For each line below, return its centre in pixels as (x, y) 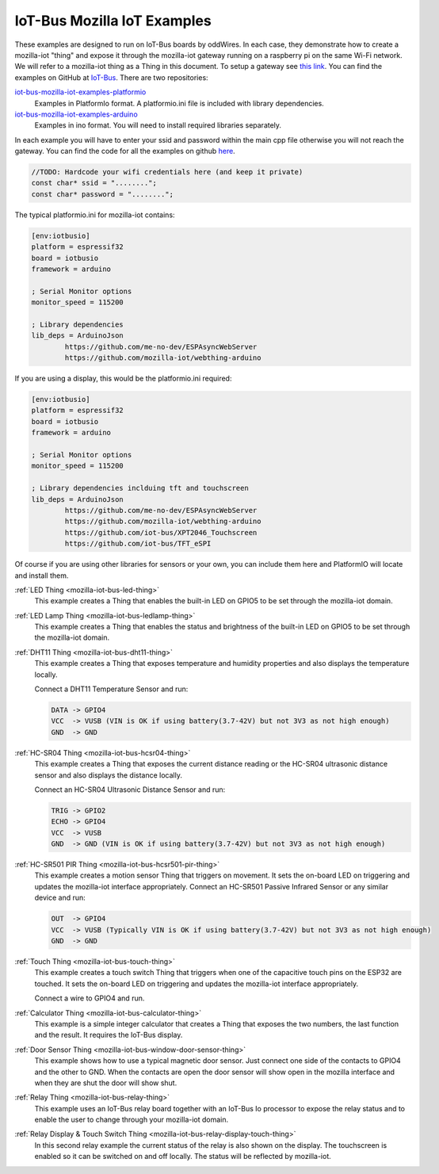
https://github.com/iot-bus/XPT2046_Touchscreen (161, 532)
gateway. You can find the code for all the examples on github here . (125, 151)
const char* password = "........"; (103, 194)
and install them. (42, 576)
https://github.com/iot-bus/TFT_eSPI (138, 544)
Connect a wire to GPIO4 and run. (90, 998)
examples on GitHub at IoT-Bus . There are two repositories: (112, 77)
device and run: (60, 898)
